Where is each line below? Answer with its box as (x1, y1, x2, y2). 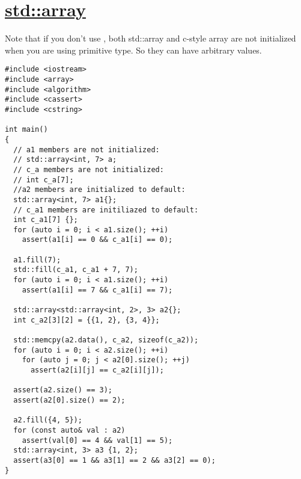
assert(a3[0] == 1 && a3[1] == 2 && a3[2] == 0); (13, 456, 216, 465)
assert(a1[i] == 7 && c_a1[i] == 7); (22, 285, 173, 294)
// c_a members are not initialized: (13, 165, 164, 174)
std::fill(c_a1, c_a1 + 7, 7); (13, 265, 138, 274)
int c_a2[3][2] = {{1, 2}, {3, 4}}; (13, 315, 160, 324)
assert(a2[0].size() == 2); (13, 395, 126, 404)
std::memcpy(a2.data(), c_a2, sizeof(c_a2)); (13, 336, 199, 345)
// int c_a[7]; (13, 175, 74, 184)
